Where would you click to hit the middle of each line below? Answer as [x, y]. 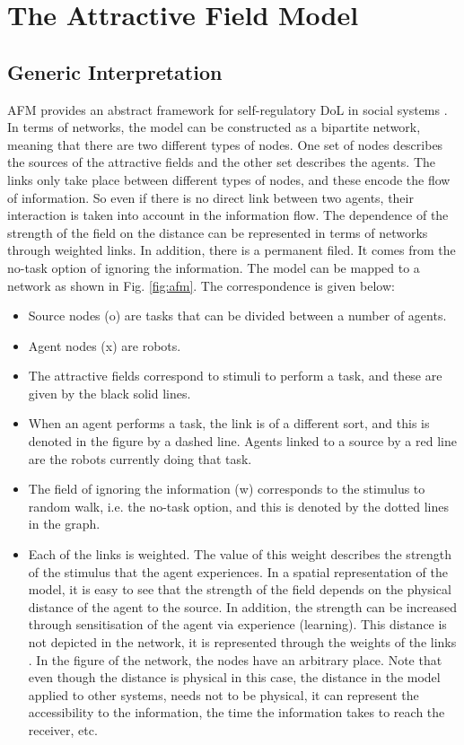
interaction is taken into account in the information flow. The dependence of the [228, 215]
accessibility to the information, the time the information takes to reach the [236, 712]
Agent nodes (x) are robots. [105, 345]
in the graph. [64, 524]
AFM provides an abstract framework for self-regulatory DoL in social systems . [228, 109]
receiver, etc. [63, 729]
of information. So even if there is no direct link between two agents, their [210, 197]
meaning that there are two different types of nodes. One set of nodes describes [225, 144]
